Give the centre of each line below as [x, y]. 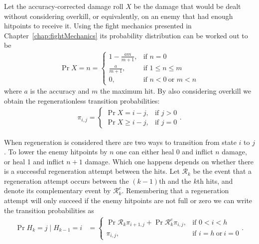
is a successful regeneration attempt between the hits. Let [92, 171]
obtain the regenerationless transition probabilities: [82, 100]
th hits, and [215, 181]
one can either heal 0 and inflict [165, 152]
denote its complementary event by [58, 190]
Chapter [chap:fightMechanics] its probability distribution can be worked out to [126, 35]
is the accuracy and [60, 91]
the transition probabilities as [49, 210]
